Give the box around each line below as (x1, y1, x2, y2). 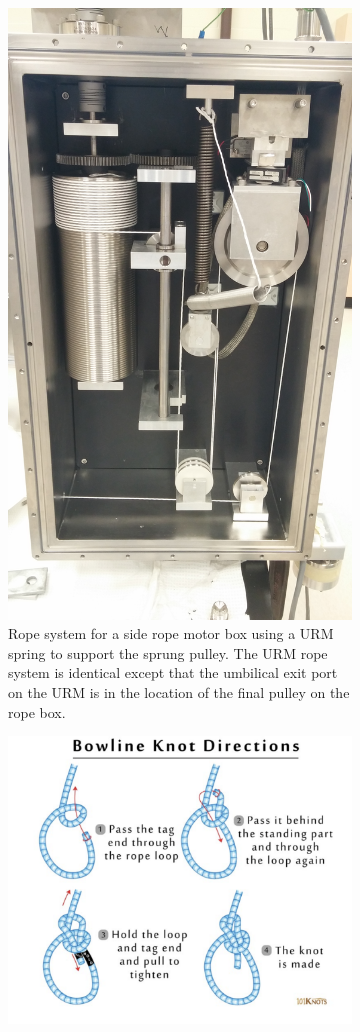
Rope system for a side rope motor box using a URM (8, 623, 334, 644)
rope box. (8, 701, 66, 722)
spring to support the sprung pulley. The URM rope (8, 642, 328, 663)
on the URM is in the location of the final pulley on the (8, 681, 350, 702)
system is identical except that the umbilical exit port (8, 662, 338, 683)
